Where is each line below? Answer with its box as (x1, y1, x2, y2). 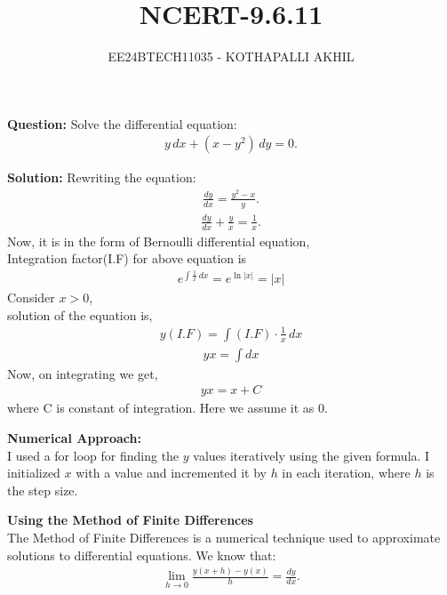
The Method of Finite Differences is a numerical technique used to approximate (7, 527, 441, 546)
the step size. (7, 480, 78, 499)
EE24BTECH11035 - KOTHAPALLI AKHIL (108, 47, 355, 66)
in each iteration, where (282, 463, 411, 482)
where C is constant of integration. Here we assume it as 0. (7, 398, 328, 417)
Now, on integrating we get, (7, 364, 158, 382)
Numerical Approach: (7, 428, 141, 446)
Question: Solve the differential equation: (7, 114, 237, 133)
